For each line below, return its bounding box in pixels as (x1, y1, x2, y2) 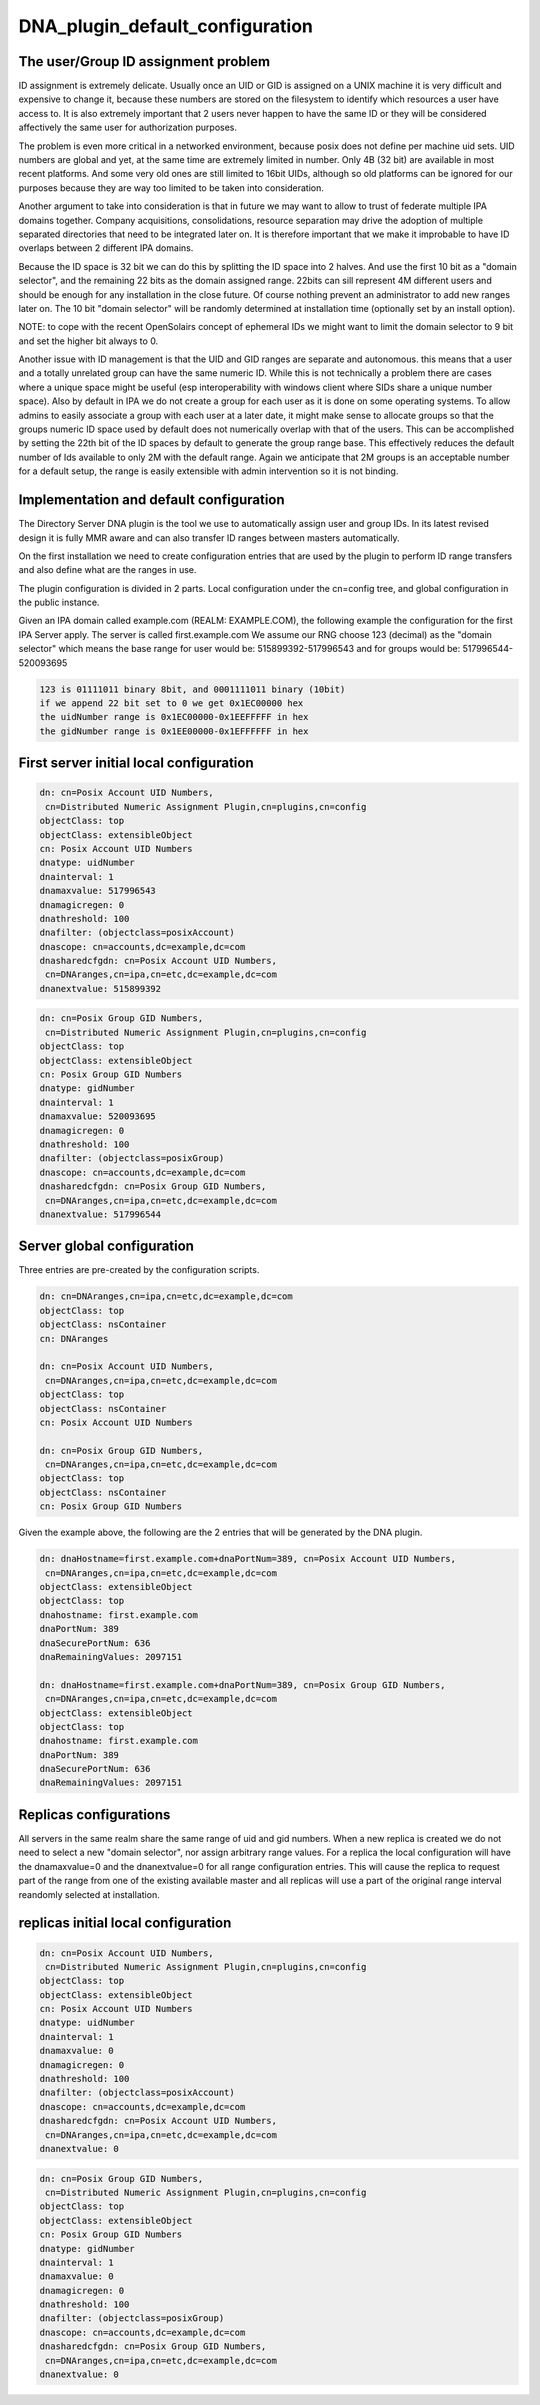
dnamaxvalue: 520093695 (39, 1111, 157, 1122)
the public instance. (18, 596, 100, 609)
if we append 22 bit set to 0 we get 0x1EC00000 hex (39, 698, 304, 709)
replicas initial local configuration (18, 1915, 232, 1932)
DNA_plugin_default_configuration (18, 15, 314, 37)
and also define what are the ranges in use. (18, 564, 197, 576)
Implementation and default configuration (18, 491, 285, 509)
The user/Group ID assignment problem (18, 53, 270, 70)
